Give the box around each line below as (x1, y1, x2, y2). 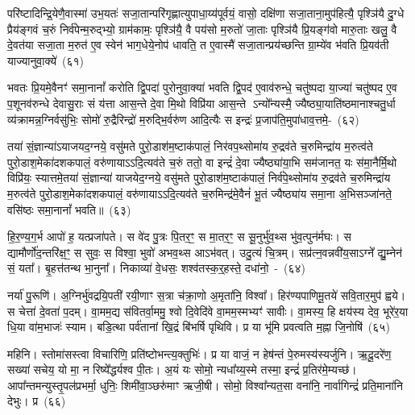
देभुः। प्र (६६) (7, 392, 66, 409)
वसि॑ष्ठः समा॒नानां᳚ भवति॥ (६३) (7, 201, 131, 218)
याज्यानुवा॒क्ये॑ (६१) (7, 52, 84, 68)
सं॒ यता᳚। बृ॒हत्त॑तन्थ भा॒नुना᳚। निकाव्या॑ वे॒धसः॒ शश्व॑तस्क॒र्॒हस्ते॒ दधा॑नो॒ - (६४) (7, 259, 305, 276)
